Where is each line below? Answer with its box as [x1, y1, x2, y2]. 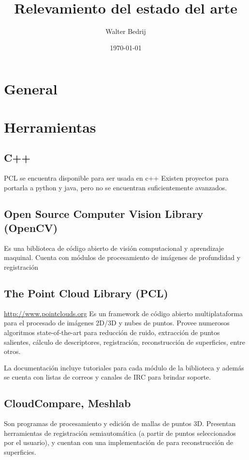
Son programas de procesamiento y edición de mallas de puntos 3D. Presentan [4, 418, 236, 429]
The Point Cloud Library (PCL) [4, 286, 168, 301]
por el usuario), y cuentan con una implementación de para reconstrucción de [4, 437, 234, 447]
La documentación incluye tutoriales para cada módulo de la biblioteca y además [4, 362, 244, 372]
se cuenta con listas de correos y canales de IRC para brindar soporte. [4, 372, 211, 382]
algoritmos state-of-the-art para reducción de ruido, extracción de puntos [4, 327, 220, 337]
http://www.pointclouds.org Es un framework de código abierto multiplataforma [4, 308, 243, 318]
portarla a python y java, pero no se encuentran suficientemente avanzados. [4, 182, 227, 192]
